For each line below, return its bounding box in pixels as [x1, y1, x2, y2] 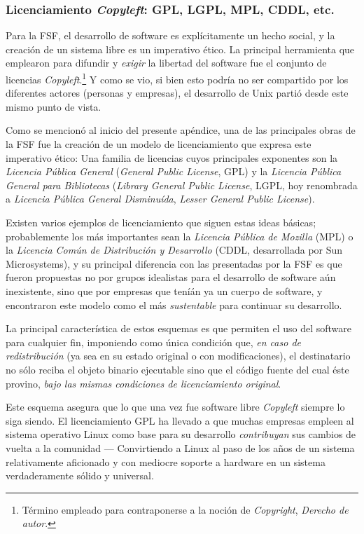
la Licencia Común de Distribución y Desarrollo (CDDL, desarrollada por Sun [6, 242, 343, 257]
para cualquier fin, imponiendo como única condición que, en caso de [6, 334, 301, 349]
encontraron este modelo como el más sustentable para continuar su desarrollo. [6, 297, 342, 312]
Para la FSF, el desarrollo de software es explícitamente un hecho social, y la [6, 28, 335, 43]
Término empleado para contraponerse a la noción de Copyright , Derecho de [22, 502, 349, 516]
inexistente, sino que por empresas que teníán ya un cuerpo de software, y [6, 283, 323, 298]
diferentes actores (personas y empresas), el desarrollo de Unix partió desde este [6, 85, 349, 100]
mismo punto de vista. [6, 99, 101, 114]
